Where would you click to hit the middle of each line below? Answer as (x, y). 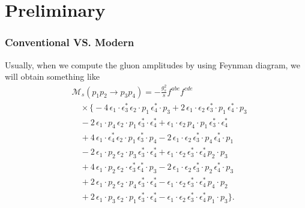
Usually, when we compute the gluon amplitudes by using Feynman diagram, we (153, 64)
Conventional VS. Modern (70, 42)
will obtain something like (52, 76)
